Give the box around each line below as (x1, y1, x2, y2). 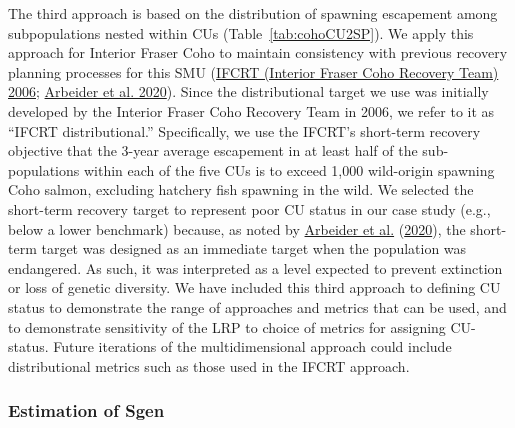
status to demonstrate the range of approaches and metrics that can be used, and (8, 296, 507, 317)
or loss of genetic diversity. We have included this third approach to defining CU (8, 277, 501, 298)
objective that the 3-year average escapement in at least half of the (8, 140, 418, 161)
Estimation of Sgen (8, 398, 165, 423)
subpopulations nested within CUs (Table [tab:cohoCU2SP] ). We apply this (8, 22, 474, 43)
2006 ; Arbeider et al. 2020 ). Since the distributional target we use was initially (8, 81, 489, 102)
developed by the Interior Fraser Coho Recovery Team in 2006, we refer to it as (8, 100, 495, 121)
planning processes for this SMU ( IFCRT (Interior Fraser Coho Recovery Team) (8, 61, 499, 82)
